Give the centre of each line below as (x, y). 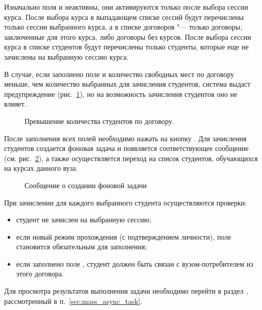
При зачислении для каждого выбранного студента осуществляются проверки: (126, 202)
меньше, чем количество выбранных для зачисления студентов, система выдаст (127, 84)
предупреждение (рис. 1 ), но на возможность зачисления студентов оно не (121, 94)
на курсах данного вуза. (41, 168)
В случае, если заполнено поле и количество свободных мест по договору (119, 74)
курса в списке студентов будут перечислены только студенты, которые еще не (126, 47)
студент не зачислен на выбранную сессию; (84, 219)
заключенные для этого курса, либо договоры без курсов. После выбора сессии (128, 36)
